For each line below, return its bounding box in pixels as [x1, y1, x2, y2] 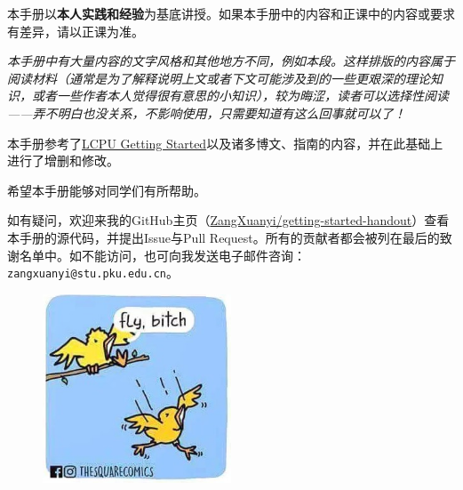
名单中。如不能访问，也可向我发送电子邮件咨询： [19, 245, 306, 264]
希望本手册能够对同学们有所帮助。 [7, 181, 206, 199]
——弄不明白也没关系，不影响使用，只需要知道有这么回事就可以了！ [7, 103, 406, 122]
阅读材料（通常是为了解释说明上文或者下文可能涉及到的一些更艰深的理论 [7, 68, 430, 87]
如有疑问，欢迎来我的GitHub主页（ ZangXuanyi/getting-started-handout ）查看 [7, 211, 450, 229]
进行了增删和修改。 [7, 151, 119, 170]
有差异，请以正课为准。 [7, 21, 144, 40]
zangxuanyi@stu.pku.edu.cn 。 [7, 263, 179, 282]
